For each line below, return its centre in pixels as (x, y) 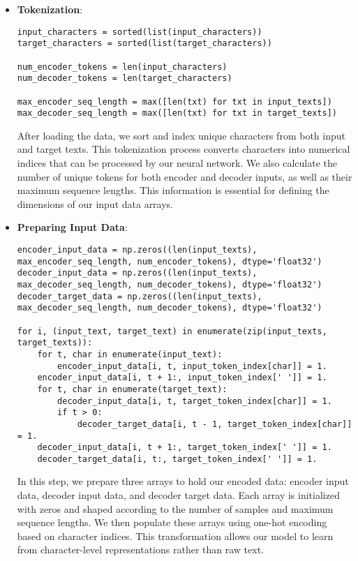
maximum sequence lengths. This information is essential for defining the (173, 190)
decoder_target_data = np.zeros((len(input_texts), (140, 296)
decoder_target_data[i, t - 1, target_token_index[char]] (215, 424)
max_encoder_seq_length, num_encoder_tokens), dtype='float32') (170, 261)
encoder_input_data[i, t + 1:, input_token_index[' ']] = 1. (182, 378)
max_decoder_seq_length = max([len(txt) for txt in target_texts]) (177, 113)
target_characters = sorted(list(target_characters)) (144, 44)
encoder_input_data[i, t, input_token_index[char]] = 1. (192, 366)
